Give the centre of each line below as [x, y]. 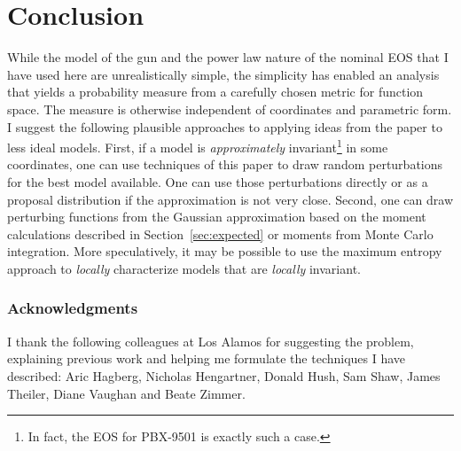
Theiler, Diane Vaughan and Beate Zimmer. [126, 393]
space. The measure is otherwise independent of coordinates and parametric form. [230, 109]
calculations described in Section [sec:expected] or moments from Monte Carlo [220, 233]
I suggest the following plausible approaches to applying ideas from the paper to [225, 126]
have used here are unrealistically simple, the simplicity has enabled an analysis [223, 74]
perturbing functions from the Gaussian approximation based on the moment [217, 217]
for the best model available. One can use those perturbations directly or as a [218, 181]
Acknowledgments [73, 308]
